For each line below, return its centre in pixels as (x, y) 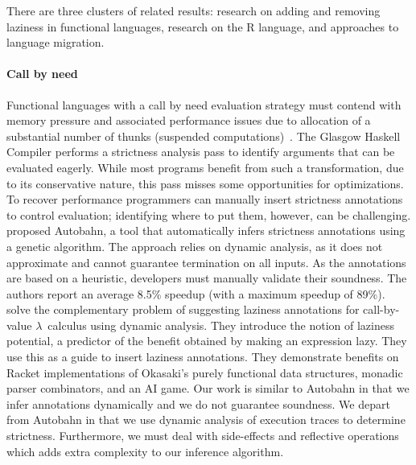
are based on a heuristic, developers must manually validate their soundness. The (207, 278)
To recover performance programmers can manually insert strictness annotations (205, 199)
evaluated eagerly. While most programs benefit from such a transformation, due (205, 167)
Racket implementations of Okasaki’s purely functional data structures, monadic (205, 372)
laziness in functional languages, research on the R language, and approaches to (203, 26)
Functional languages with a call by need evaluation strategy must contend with (204, 104)
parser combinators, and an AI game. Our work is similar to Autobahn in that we (208, 388)
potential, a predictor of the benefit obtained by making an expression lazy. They (207, 341)
